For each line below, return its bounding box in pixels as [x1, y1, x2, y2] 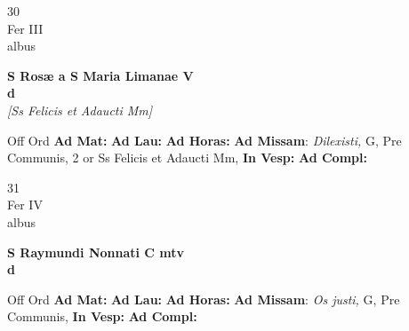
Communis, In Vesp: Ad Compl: [7, 307, 197, 326]
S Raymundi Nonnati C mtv [7, 242, 185, 261]
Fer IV [7, 195, 43, 214]
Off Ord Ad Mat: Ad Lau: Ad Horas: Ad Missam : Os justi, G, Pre [7, 289, 400, 308]
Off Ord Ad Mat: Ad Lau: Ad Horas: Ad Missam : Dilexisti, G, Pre [7, 130, 402, 149]
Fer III [7, 19, 44, 37]
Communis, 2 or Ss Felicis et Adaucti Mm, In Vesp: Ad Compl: [7, 148, 367, 167]
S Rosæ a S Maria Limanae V [7, 66, 194, 84]
